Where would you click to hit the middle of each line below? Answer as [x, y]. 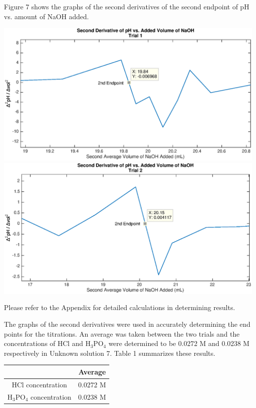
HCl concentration [39, 384]
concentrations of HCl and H [47, 343]
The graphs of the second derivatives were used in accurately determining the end [127, 324]
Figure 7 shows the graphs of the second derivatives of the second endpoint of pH [127, 6]
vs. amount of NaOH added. [47, 16]
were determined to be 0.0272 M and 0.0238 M [179, 343]
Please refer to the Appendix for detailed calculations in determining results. [120, 307]
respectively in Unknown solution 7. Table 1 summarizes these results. [110, 353]
